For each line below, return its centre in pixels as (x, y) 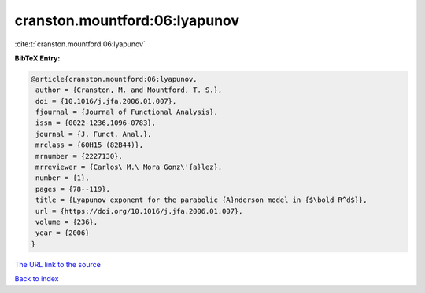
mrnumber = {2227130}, (79, 156)
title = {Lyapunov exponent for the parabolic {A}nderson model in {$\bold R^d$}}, (201, 200)
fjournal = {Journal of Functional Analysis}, (127, 112)
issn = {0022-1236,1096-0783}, (96, 123)
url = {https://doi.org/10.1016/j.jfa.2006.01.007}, (139, 211)
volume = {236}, (67, 222)
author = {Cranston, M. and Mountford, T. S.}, (129, 90)
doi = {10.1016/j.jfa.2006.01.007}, (106, 101)
